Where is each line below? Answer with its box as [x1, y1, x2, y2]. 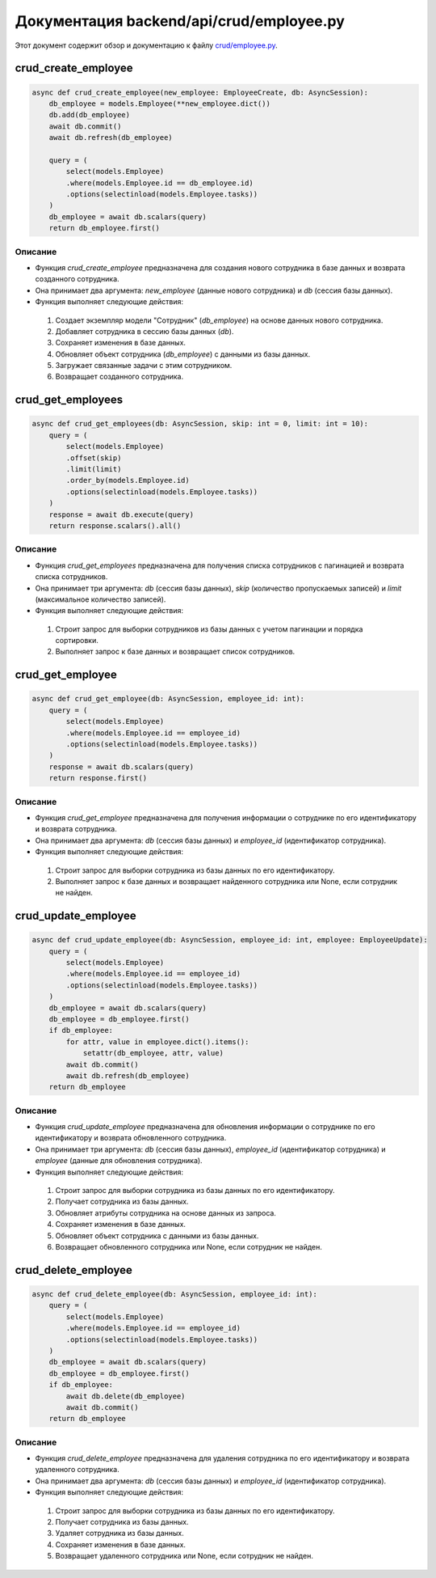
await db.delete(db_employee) [65, 1391, 186, 1401]
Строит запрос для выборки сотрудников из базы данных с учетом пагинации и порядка [55, 624, 363, 634]
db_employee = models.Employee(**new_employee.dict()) [48, 99, 270, 108]
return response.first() [48, 773, 148, 783]
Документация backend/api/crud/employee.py [15, 12, 345, 30]
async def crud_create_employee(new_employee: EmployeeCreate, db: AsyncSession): [31, 87, 369, 97]
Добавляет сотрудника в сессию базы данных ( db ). [55, 326, 234, 336]
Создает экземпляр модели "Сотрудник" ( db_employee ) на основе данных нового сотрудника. [55, 315, 384, 325]
